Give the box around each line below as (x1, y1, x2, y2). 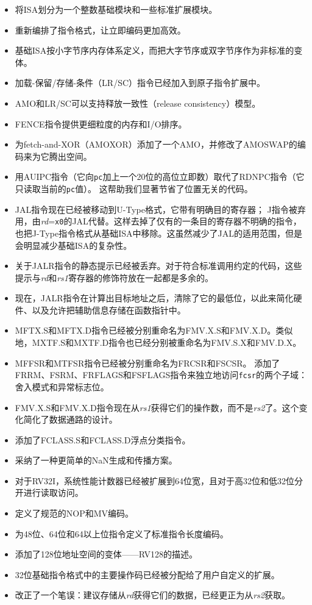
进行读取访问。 (23, 486, 83, 499)
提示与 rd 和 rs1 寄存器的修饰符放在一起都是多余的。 (15, 271, 213, 284)
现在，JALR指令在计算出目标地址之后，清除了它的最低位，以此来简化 (15, 292, 294, 304)
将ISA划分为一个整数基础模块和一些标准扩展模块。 (15, 3, 218, 15)
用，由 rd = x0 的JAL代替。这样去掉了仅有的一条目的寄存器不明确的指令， (15, 215, 302, 227)
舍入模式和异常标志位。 (15, 380, 109, 393)
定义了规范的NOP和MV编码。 (15, 507, 134, 520)
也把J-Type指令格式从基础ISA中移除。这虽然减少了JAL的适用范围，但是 (15, 226, 302, 239)
